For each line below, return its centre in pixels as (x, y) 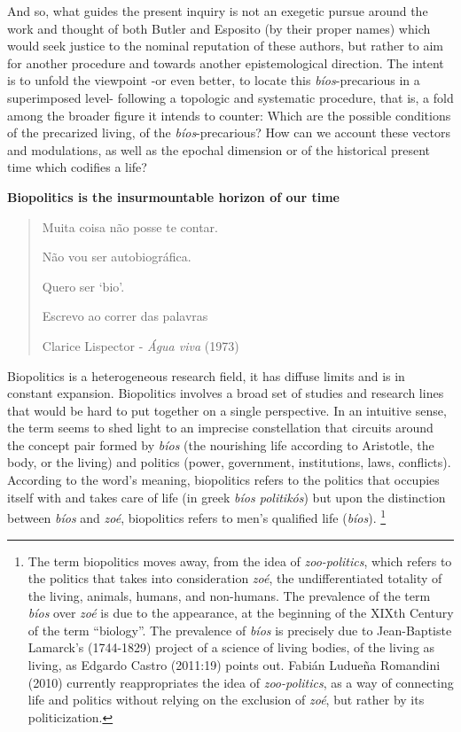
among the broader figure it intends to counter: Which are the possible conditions (229, 115)
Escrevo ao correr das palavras (125, 316)
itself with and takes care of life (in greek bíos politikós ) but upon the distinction (227, 497)
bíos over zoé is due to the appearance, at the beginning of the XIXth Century (241, 613)
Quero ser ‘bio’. (83, 286)
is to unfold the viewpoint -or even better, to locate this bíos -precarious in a (214, 80)
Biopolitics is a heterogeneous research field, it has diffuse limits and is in (206, 375)
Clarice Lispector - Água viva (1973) (141, 345)
